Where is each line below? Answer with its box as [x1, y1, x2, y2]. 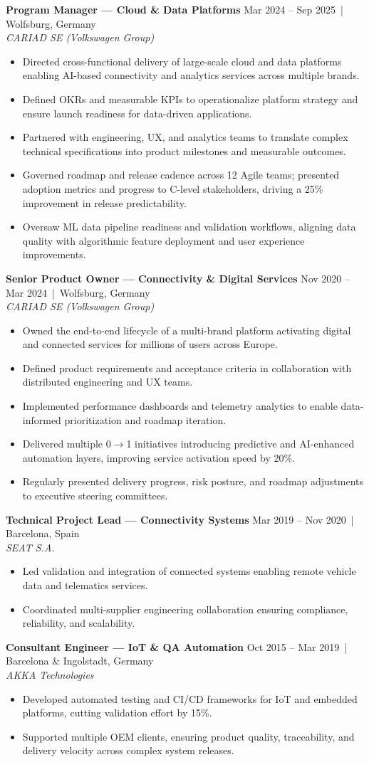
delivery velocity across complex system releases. [22, 743, 234, 758]
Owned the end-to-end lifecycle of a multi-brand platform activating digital [22, 322, 351, 337]
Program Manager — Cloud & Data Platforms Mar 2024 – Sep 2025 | [6, 2, 343, 16]
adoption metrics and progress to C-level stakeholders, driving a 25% [22, 181, 323, 196]
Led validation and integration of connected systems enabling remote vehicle [22, 563, 356, 578]
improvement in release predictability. [22, 195, 187, 210]
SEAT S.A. [6, 539, 55, 554]
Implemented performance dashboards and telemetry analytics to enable [22, 398, 338, 413]
